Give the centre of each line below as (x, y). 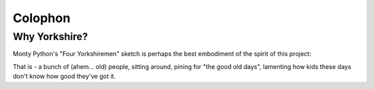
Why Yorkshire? (50, 37)
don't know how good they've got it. (64, 77)
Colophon (42, 18)
